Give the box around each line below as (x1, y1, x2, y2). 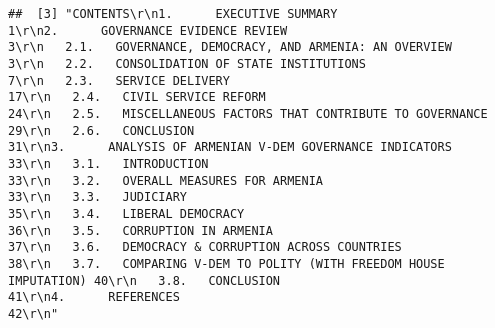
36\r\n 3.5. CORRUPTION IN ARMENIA (8, 223, 273, 238)
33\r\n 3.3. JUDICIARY (8, 190, 187, 205)
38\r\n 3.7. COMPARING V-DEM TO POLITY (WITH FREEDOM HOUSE (8, 256, 445, 271)
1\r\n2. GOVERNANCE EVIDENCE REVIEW (8, 23, 288, 38)
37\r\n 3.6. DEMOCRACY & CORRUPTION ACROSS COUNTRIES (8, 240, 402, 255)
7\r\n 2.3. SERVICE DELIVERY (8, 73, 230, 88)
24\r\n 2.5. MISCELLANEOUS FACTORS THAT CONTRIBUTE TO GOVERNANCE (8, 106, 488, 121)
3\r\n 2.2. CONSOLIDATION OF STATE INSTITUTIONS (8, 56, 366, 71)
